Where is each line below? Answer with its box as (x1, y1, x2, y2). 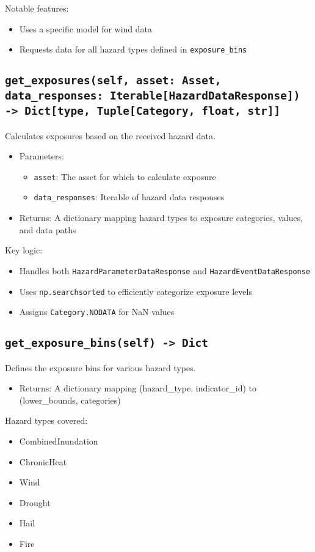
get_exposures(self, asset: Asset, (5, 74, 222, 87)
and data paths (19, 223, 76, 236)
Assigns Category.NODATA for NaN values (19, 305, 175, 318)
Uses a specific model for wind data (19, 22, 153, 35)
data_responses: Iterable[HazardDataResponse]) (5, 89, 300, 103)
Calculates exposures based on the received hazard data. (5, 129, 215, 142)
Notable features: (5, 2, 69, 14)
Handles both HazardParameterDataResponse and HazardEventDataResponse (19, 264, 311, 277)
